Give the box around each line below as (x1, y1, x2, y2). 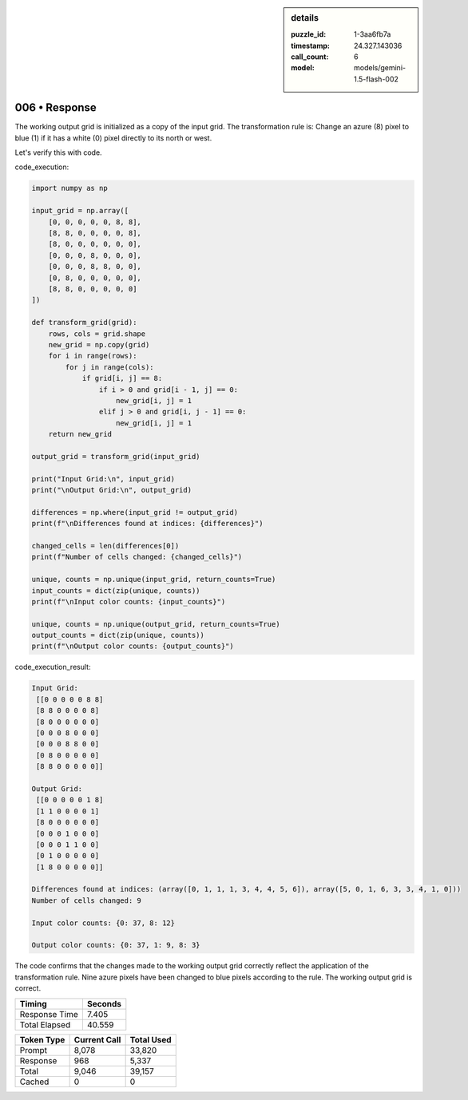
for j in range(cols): (65, 362, 155, 371)
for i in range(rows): (48, 351, 137, 361)
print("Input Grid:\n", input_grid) (31, 474, 176, 483)
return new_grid (48, 429, 112, 439)
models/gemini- (354, 63, 407, 73)
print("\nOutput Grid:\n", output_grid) (31, 485, 192, 495)
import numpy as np (31, 184, 108, 193)
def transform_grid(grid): (31, 318, 137, 327)
